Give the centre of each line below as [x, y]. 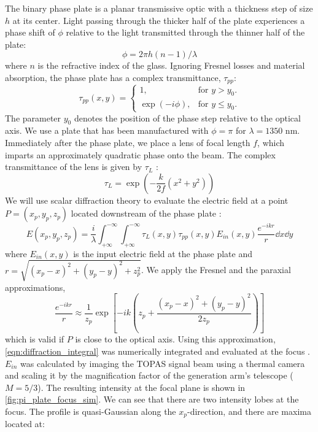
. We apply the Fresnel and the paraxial [216, 270]
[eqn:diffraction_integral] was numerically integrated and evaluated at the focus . [157, 351]
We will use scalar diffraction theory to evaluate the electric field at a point [147, 200]
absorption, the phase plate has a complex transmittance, [113, 77]
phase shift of [30, 32]
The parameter [33, 118]
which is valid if [35, 339]
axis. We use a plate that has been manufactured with [107, 130]
